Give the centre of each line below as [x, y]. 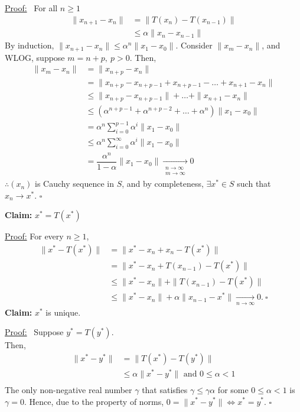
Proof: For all [31, 8]
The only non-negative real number [69, 389]
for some [233, 389]
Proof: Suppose [34, 332]
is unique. [63, 312]
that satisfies [165, 389]
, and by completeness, [163, 184]
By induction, [30, 45]
